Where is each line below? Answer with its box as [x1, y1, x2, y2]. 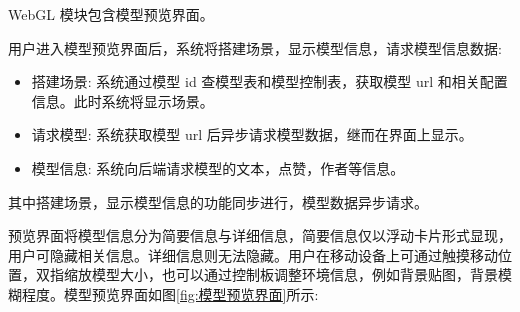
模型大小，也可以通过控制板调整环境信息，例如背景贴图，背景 [91, 264, 498, 285]
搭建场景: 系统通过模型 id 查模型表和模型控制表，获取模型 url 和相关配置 [31, 71, 508, 92]
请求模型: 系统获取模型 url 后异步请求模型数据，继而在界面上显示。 [31, 124, 473, 145]
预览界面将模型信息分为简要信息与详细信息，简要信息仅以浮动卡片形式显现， [8, 225, 512, 246]
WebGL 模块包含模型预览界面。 [8, 4, 214, 24]
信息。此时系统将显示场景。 [31, 90, 214, 111]
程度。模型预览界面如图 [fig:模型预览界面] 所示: [21, 283, 319, 304]
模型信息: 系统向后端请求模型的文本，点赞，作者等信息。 [31, 157, 405, 178]
